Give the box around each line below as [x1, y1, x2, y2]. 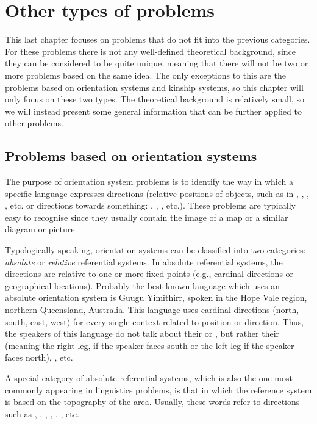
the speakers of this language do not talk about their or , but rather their [5, 327, 280, 340]
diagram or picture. [5, 223, 77, 235]
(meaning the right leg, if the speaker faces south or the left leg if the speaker [5, 339, 294, 351]
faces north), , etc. [5, 351, 73, 364]
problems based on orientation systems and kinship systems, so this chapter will [5, 81, 304, 93]
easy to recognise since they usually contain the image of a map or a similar [5, 210, 288, 223]
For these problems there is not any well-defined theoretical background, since [5, 45, 296, 57]
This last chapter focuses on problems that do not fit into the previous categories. [5, 33, 310, 46]
